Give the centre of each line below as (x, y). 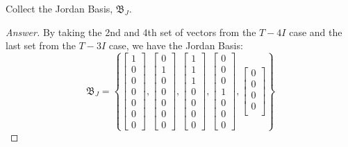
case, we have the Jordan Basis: (176, 45)
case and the (316, 32)
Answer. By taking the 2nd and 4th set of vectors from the (131, 32)
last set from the (41, 45)
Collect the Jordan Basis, (59, 8)
